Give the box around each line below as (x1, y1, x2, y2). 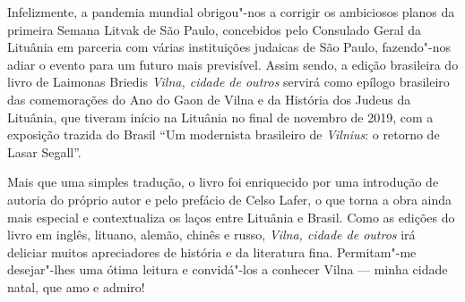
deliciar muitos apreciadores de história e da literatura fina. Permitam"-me (7, 242, 417, 261)
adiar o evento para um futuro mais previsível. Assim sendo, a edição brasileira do (7, 55, 459, 73)
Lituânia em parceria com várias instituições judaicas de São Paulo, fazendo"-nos (7, 38, 451, 56)
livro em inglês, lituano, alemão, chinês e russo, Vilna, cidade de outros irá (7, 225, 416, 244)
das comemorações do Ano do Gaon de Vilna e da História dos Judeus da (7, 89, 411, 108)
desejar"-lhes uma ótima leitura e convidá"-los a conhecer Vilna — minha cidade (7, 260, 448, 279)
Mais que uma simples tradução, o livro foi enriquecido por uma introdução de (7, 172, 439, 191)
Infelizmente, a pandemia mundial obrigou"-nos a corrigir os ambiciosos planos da (7, 3, 455, 21)
